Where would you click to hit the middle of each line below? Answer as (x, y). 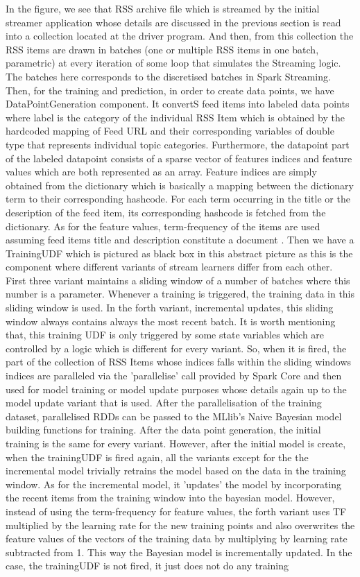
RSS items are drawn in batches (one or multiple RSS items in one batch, (162, 49)
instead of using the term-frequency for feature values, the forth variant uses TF (176, 511)
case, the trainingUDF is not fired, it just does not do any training (147, 566)
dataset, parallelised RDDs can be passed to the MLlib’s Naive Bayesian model (174, 416)
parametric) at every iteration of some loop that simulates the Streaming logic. (173, 63)
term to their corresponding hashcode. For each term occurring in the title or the (178, 199)
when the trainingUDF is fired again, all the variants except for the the (157, 457)
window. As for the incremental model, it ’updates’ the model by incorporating (174, 484)
